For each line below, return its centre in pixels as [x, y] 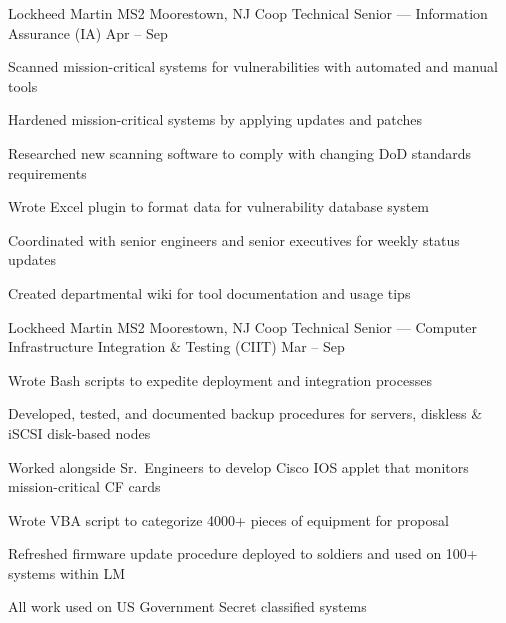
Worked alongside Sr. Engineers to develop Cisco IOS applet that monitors [238, 466]
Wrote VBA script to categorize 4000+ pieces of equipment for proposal [228, 519]
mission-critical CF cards [84, 486]
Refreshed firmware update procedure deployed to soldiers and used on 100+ [243, 553]
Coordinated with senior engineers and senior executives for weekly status [234, 239]
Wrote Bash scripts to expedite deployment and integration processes [220, 379]
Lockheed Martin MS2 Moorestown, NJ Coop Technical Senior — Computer [242, 326]
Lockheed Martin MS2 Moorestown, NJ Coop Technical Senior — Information [248, 13]
